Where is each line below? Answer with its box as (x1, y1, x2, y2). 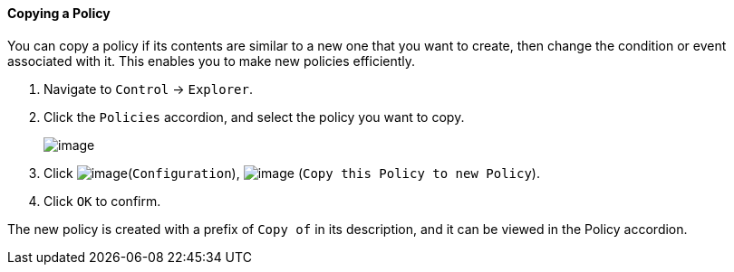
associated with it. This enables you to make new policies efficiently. (7, 52, 416, 69)
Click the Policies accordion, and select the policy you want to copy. (43, 108, 465, 125)
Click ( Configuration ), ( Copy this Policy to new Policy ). (43, 164, 540, 181)
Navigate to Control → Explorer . (43, 80, 253, 97)
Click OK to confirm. (43, 192, 161, 209)
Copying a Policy (7, 5, 111, 21)
